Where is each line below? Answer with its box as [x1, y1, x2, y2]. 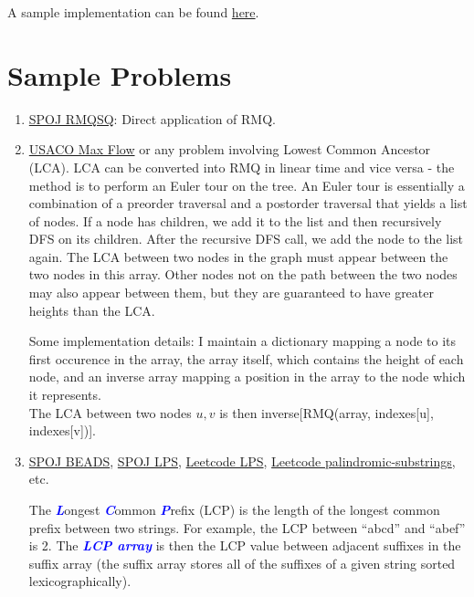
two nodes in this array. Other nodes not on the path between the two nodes [28, 265, 458, 284]
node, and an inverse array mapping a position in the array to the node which [28, 367, 466, 386]
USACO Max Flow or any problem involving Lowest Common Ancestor [28, 140, 431, 159]
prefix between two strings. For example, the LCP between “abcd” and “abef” [28, 518, 466, 537]
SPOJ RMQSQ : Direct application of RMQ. [28, 109, 276, 128]
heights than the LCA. [28, 300, 155, 319]
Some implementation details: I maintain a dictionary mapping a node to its [28, 331, 457, 351]
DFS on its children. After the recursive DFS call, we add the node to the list [28, 229, 464, 248]
